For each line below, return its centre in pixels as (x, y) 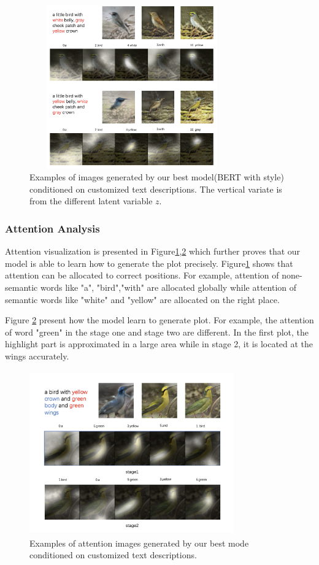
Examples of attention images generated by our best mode (139, 543)
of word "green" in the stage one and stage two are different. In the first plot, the (157, 332)
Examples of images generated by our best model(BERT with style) (157, 177)
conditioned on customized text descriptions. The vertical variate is (156, 189)
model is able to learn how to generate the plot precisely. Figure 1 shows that (149, 263)
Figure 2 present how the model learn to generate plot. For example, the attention (159, 320)
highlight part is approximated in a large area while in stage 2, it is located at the (159, 344)
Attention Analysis (52, 228)
